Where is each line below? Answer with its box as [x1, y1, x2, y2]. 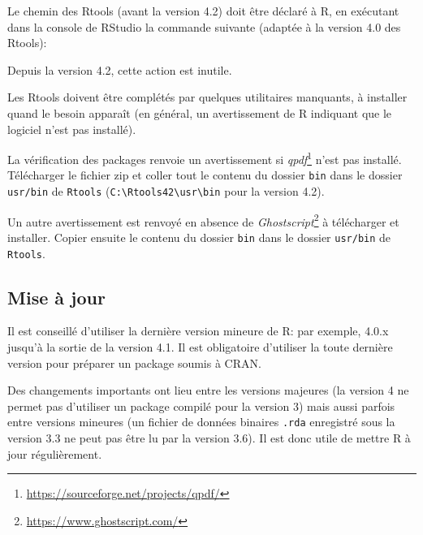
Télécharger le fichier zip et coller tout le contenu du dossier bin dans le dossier [7, 166, 403, 183]
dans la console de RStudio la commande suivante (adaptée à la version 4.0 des [7, 18, 401, 35]
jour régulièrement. [7, 445, 102, 462]
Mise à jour [7, 284, 106, 309]
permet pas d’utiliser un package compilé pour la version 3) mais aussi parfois [7, 397, 395, 414]
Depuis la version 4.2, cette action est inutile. [7, 61, 232, 78]
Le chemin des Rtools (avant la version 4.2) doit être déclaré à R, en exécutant [7, 2, 399, 19]
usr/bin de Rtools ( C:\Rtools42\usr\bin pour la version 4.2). [7, 183, 325, 200]
